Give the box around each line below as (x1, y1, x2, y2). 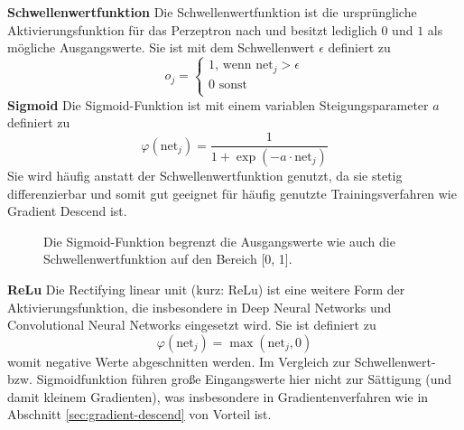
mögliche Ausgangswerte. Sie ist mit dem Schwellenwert (7, 38, 315, 57)
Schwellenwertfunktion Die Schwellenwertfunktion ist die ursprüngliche (7, 3, 417, 21)
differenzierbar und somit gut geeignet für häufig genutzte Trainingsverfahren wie (7, 183, 457, 202)
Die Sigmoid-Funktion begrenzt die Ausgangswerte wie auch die (43, 231, 395, 250)
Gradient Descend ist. (7, 201, 127, 220)
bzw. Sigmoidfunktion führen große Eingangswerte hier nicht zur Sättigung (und (7, 369, 452, 388)
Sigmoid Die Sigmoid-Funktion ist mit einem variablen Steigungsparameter (7, 95, 429, 114)
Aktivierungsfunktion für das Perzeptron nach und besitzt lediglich (7, 20, 377, 39)
